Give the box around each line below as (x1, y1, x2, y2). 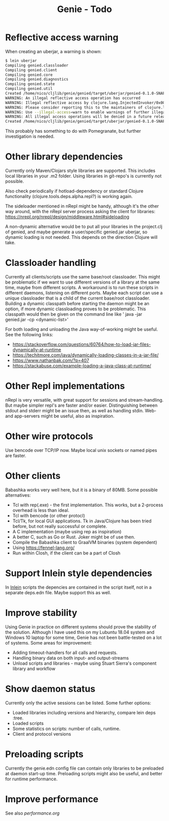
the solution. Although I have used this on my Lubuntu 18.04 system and (5, 629, 155, 635)
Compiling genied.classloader (5, 63, 69, 68)
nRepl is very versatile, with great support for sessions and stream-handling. (5, 397, 164, 403)
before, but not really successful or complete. (12, 523, 107, 529)
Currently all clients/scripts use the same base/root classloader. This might (5, 274, 160, 280)
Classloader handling (5, 257, 97, 268)
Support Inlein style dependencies (5, 568, 152, 579)
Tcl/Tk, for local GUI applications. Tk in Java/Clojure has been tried (12, 518, 152, 524)
